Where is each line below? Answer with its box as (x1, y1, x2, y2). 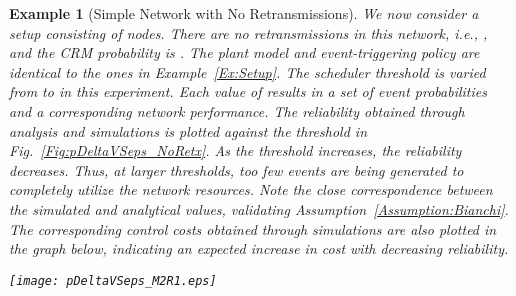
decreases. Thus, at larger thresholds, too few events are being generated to (9, 159, 464, 180)
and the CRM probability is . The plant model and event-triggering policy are (9, 42, 480, 63)
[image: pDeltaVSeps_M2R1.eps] (9, 273, 217, 288)
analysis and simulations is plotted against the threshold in (9, 120, 368, 141)
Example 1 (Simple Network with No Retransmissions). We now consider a (9, 3, 479, 23)
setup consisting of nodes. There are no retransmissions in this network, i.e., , (9, 22, 488, 43)
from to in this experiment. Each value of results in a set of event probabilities (9, 81, 487, 102)
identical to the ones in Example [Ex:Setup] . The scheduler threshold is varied (9, 61, 486, 82)
